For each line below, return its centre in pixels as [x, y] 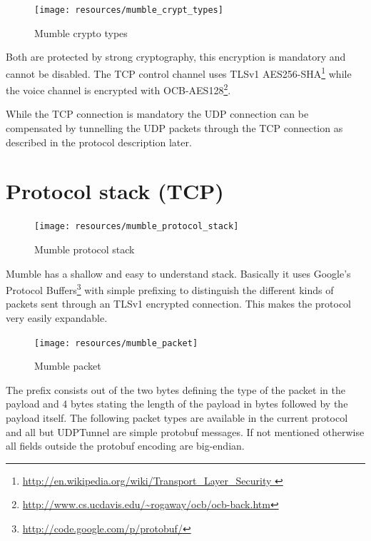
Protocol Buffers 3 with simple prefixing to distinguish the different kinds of [170, 289]
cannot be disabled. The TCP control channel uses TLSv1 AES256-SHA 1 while [179, 72]
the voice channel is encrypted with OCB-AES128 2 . [118, 89]
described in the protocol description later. [99, 142]
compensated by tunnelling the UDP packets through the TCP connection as [174, 127]
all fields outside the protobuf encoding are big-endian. [125, 446]
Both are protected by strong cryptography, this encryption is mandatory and [176, 57]
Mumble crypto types [81, 32]
